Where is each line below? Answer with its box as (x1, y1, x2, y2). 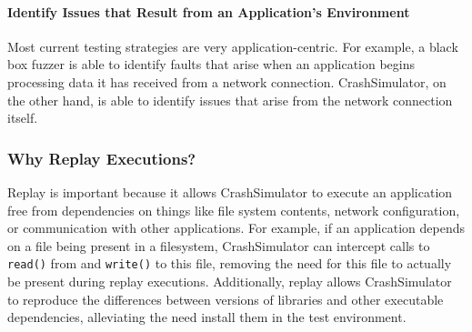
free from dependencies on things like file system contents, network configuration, (7, 200, 460, 219)
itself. (7, 108, 38, 127)
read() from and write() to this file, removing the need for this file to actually (7, 254, 452, 273)
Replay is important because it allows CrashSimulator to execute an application (7, 182, 453, 201)
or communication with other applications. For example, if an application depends (7, 218, 465, 237)
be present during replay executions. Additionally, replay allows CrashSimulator (7, 272, 452, 291)
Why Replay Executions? (7, 146, 196, 169)
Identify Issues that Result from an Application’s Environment (7, 2, 410, 21)
